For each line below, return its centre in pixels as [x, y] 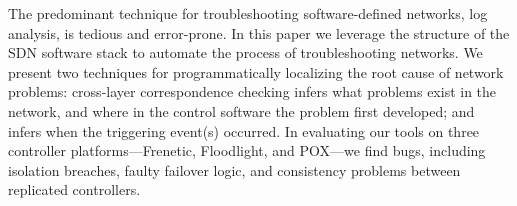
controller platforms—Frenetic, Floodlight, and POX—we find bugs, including [247, 150]
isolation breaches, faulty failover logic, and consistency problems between [234, 169]
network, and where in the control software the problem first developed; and [241, 110]
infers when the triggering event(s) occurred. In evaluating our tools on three [244, 130]
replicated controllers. [74, 189]
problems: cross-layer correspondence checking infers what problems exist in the [252, 91]
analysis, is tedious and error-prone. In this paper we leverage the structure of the [259, 32]
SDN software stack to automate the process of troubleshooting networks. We [245, 52]
